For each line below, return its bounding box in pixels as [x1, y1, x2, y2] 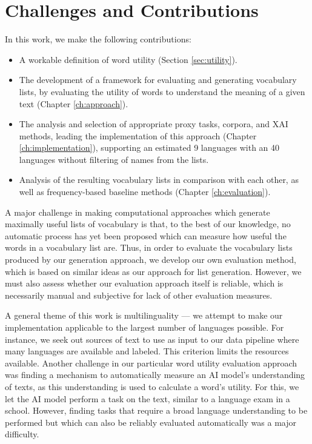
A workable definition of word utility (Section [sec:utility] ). [19, 53, 237, 65]
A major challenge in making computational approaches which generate [5, 205, 270, 218]
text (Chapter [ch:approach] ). [19, 97, 128, 110]
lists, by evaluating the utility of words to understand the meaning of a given [19, 85, 305, 98]
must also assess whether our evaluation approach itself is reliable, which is [5, 277, 284, 290]
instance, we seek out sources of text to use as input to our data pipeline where [5, 333, 299, 345]
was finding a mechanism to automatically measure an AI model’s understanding [5, 368, 305, 381]
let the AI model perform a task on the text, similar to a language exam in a [5, 392, 290, 405]
